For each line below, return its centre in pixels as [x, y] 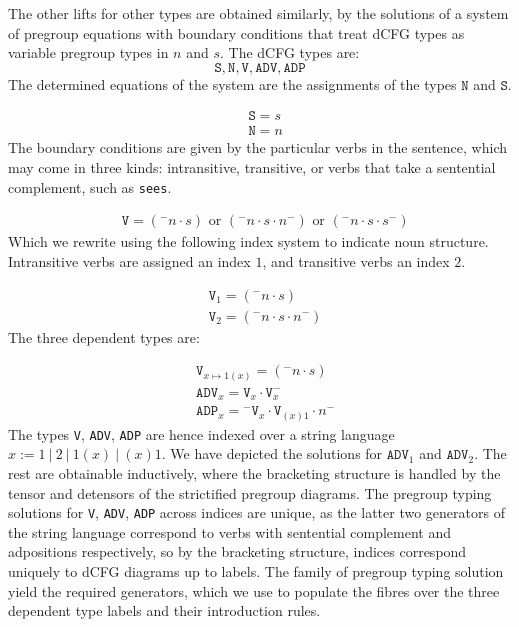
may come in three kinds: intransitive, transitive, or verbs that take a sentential [252, 167]
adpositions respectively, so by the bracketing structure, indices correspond [237, 551]
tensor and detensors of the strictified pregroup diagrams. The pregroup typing [250, 492]
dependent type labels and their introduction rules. [164, 610]
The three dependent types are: [104, 336]
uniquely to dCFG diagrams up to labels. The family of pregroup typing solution [256, 571]
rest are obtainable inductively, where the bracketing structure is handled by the [254, 472]
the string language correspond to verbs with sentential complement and [230, 531]
